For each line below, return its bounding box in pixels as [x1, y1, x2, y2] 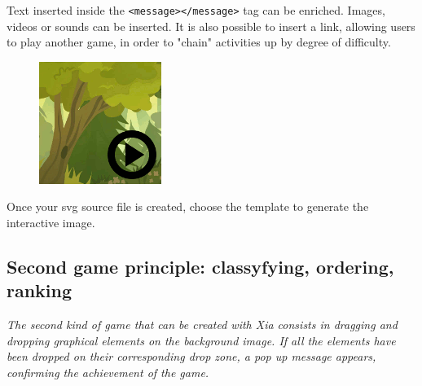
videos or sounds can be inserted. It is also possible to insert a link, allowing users [7, 17, 415, 34]
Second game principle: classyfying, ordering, [7, 254, 394, 279]
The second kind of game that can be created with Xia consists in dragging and [7, 316, 398, 333]
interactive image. [7, 214, 95, 231]
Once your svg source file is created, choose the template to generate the [7, 198, 369, 215]
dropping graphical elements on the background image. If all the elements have [7, 331, 396, 349]
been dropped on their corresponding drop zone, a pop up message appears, [7, 348, 376, 365]
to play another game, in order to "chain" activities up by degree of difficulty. [7, 33, 391, 50]
